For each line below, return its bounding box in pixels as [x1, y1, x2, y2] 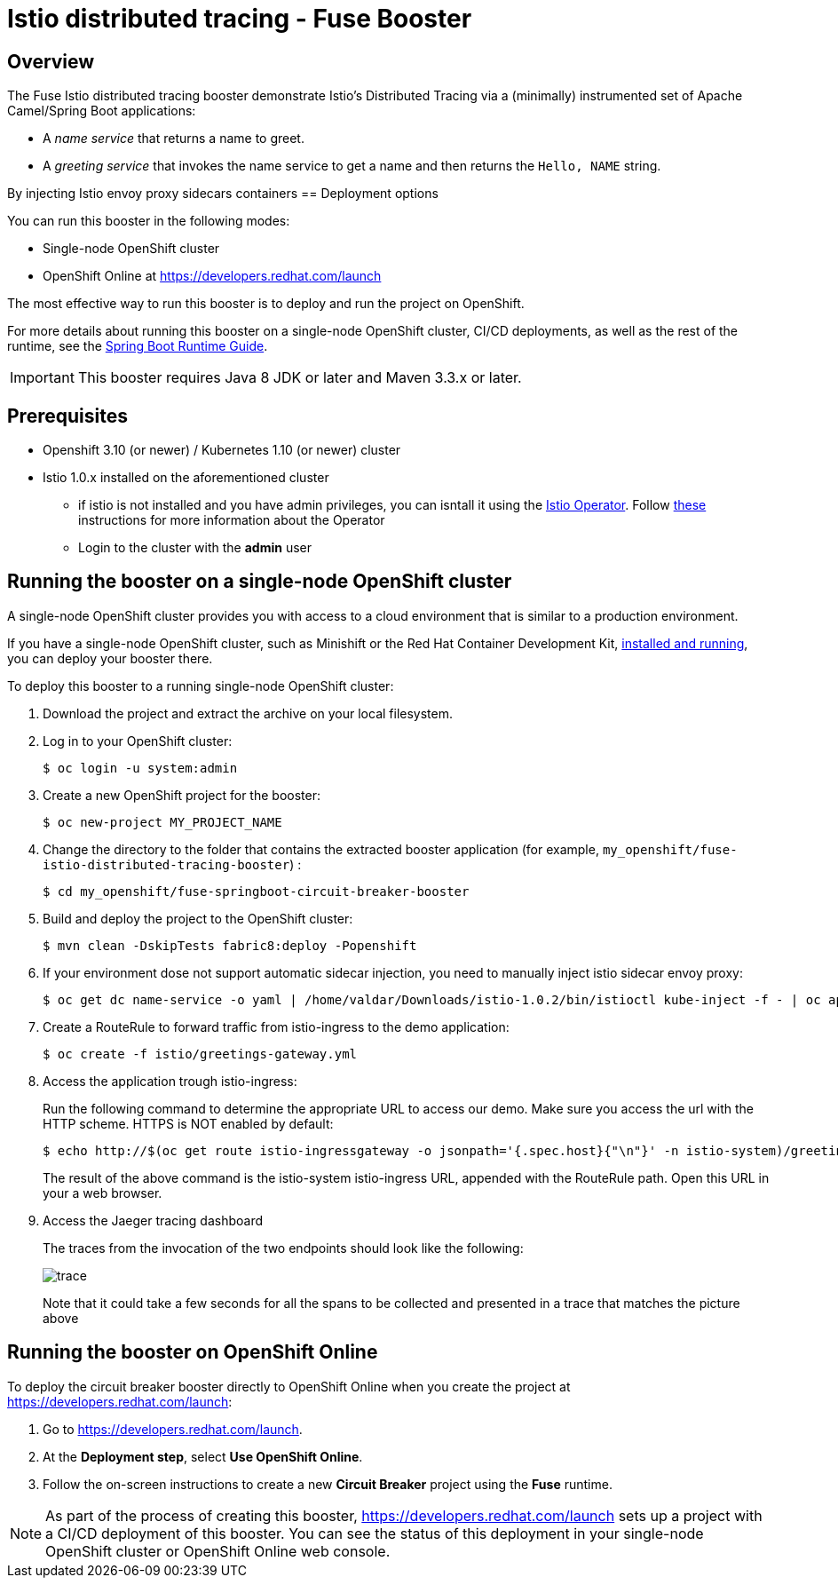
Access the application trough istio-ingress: [43, 1073, 297, 1089]
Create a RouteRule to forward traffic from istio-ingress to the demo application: [43, 1018, 510, 1034]
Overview [7, 50, 95, 73]
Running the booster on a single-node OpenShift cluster [7, 570, 512, 593]
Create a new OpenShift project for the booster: [43, 787, 320, 803]
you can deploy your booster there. [7, 650, 213, 666]
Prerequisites [7, 404, 128, 427]
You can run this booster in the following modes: [7, 213, 290, 229]
